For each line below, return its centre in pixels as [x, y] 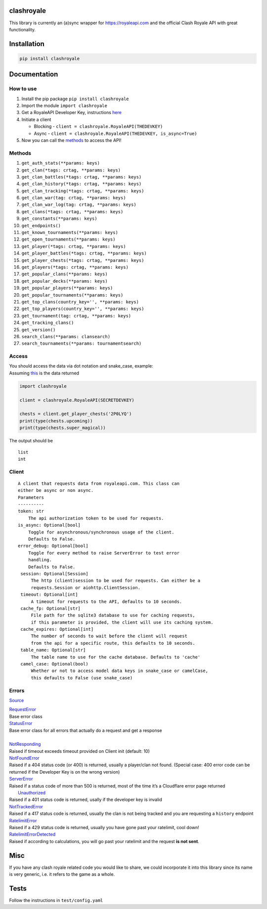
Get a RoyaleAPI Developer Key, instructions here [72, 113]
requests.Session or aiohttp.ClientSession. [86, 587]
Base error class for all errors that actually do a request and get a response [86, 730]
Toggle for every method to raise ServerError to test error [104, 553]
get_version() [39, 330]
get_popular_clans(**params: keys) [65, 274]
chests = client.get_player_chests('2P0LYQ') [76, 414]
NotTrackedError [26, 806]
